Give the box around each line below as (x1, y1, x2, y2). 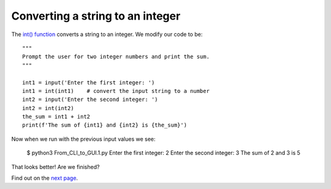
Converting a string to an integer (11, 9, 181, 23)
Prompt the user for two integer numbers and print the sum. (22, 53, 210, 61)
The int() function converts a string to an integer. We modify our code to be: (11, 31, 203, 38)
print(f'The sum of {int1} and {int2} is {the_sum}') (22, 122, 187, 128)
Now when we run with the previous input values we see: (11, 135, 156, 143)
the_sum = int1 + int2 (22, 113, 91, 120)
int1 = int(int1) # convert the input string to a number (22, 87, 210, 94)
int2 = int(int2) (22, 105, 74, 111)
